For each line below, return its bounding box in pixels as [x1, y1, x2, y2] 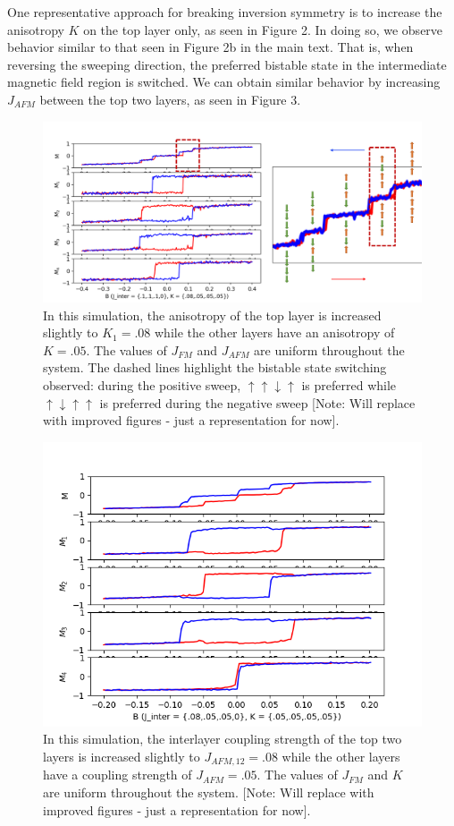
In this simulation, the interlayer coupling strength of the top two [43, 729, 402, 748]
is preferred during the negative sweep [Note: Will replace [99, 393, 416, 412]
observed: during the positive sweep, [43, 376, 241, 394]
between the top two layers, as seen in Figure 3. [39, 89, 301, 108]
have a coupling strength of [43, 765, 192, 784]
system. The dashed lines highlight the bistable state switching [43, 358, 387, 377]
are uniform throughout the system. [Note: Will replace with [43, 783, 374, 802]
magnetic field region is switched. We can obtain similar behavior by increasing [7, 72, 441, 91]
